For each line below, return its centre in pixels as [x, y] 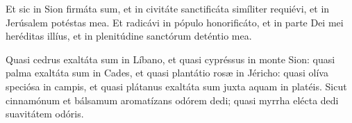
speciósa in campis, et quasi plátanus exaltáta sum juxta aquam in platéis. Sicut [176, 86]
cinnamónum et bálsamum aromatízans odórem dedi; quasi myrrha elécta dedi [172, 100]
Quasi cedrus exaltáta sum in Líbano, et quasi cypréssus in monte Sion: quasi [170, 59]
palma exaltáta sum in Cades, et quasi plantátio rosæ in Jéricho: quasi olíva [167, 73]
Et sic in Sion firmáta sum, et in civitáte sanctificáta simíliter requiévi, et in [168, 8]
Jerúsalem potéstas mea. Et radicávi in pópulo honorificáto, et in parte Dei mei [175, 22]
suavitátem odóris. [45, 114]
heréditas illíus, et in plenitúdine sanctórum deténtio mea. [129, 36]
